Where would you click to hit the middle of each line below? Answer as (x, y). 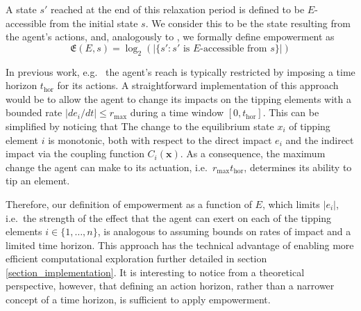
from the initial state (94, 23)
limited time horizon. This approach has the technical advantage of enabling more (180, 245)
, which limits (291, 204)
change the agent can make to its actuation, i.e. (107, 167)
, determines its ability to (298, 167)
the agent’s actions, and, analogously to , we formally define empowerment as (170, 37)
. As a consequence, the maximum (253, 153)
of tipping (310, 126)
